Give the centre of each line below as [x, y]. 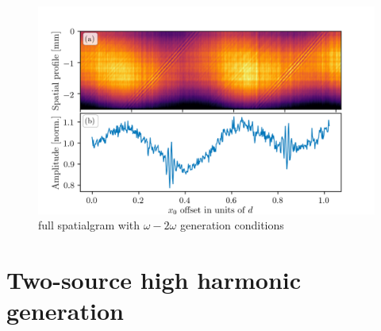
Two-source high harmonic [154, 280]
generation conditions [232, 225]
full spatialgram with [89, 225]
